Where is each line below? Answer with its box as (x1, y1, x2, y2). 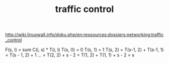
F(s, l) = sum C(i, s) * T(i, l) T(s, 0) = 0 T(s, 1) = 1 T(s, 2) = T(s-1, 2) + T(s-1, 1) (5, 46, 164, 53)
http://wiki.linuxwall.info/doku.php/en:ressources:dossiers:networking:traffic (5, 31, 164, 38)
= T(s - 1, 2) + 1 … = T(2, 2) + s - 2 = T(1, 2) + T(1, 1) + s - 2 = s (5, 52, 135, 58)
